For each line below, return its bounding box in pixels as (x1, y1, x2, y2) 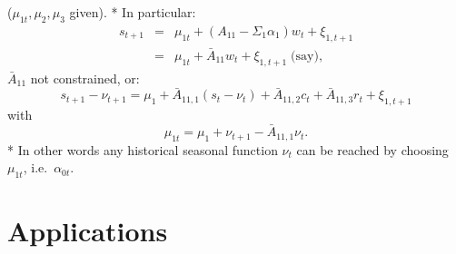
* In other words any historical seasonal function (7, 140, 278, 159)
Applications (7, 212, 168, 249)
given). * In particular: (69, 3, 196, 21)
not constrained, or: (30, 68, 140, 87)
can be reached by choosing (296, 140, 449, 159)
